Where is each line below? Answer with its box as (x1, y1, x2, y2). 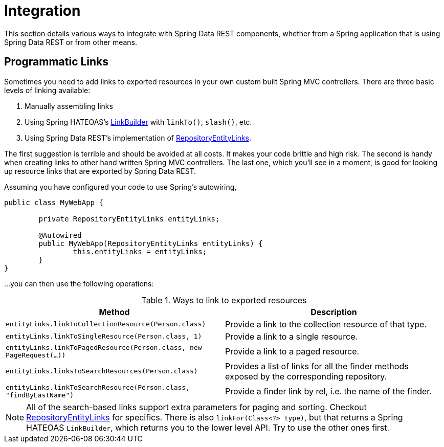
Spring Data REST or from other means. (4, 37, 138, 47)
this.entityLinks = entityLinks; (73, 247, 207, 256)
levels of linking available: (4, 85, 91, 95)
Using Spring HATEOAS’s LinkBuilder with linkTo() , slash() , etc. (25, 117, 252, 126)
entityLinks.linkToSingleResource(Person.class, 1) (6, 332, 202, 341)
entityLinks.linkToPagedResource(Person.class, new (6, 343, 202, 351)
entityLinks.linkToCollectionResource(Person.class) (6, 320, 206, 328)
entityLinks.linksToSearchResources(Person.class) (6, 367, 198, 375)
